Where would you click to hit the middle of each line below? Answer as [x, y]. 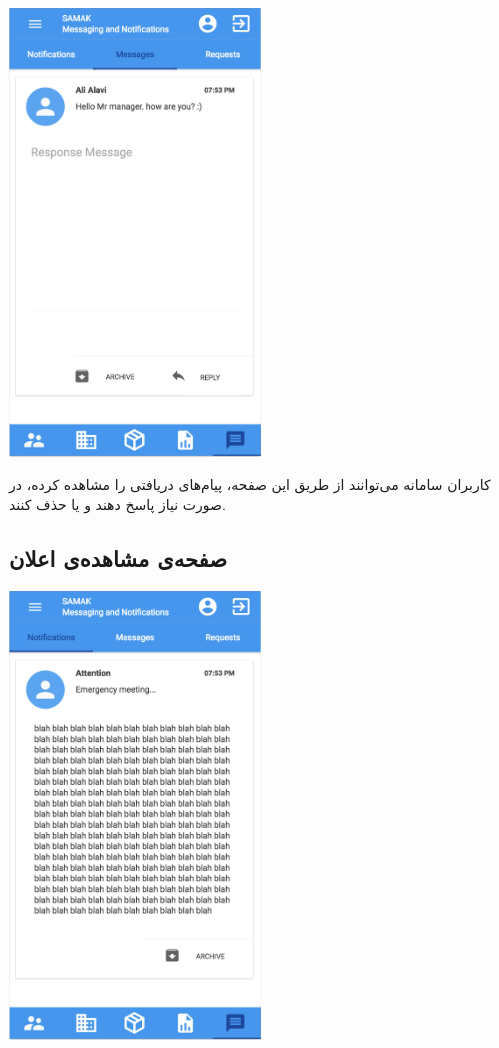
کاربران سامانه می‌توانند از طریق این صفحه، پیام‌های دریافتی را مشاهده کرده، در [250, 484]
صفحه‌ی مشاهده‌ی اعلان [118, 557]
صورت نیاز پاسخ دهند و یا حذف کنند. [117, 503]
